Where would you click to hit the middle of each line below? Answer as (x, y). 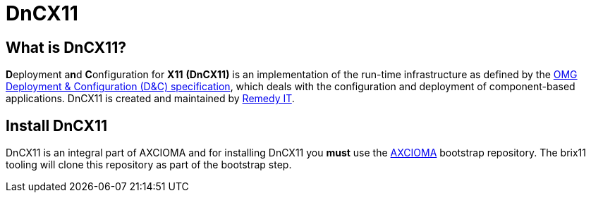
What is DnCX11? (66, 47)
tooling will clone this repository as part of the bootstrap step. (149, 165)
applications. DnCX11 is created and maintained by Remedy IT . (150, 99)
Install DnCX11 (57, 125)
